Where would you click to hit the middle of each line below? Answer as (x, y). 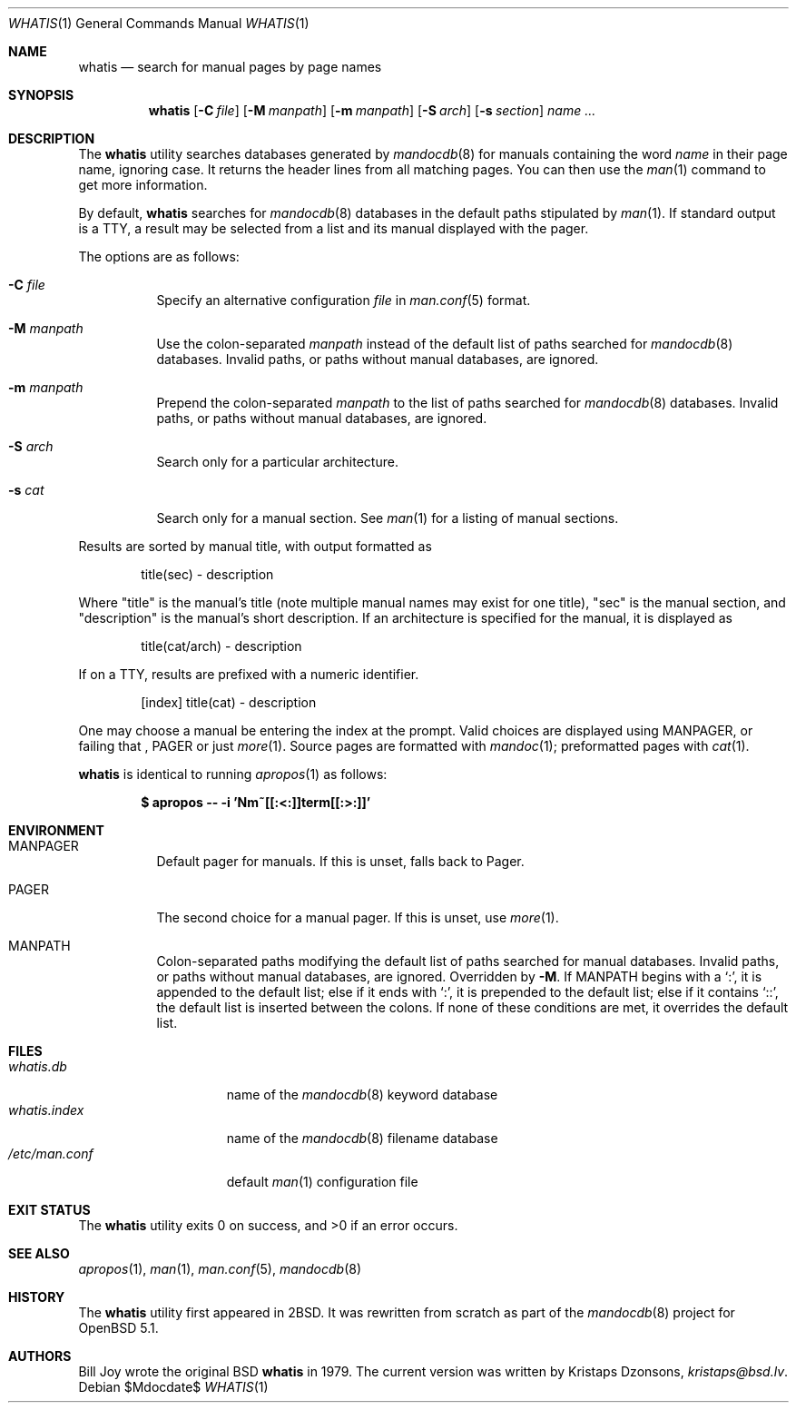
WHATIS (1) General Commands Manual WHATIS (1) (159, 23)
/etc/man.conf (51, 1154)
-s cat (26, 490)
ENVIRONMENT (56, 830)
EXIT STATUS (49, 1210)
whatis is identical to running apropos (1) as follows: (233, 774)
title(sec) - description (207, 574)
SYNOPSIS (41, 95)
